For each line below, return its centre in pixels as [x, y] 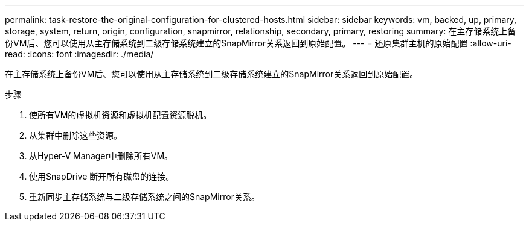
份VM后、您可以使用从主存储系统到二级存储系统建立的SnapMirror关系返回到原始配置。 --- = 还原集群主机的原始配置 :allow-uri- [258, 43]
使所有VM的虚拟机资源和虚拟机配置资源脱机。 [120, 115]
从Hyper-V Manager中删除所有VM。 [101, 156]
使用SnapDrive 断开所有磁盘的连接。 [102, 176]
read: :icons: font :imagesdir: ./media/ [79, 54]
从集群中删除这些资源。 [75, 135]
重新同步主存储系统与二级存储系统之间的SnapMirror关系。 [144, 197]
